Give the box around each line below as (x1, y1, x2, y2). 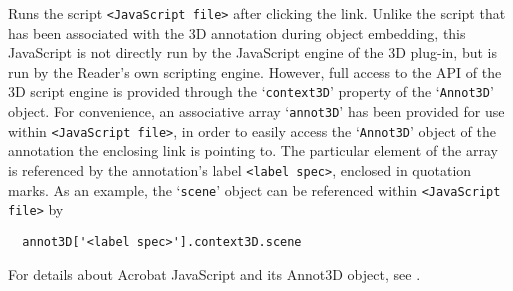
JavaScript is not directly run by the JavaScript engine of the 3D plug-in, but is (8, 42, 497, 63)
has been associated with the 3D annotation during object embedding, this (8, 22, 466, 43)
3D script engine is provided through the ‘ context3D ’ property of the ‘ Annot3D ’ (8, 81, 494, 102)
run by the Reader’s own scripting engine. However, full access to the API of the (8, 61, 502, 82)
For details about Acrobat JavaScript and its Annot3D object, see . (8, 263, 421, 284)
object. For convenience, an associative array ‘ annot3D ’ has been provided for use (8, 101, 505, 122)
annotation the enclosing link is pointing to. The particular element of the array (8, 140, 498, 161)
